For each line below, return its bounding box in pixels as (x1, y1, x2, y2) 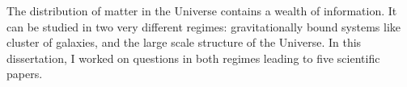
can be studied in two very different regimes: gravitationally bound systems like (6, 18, 401, 35)
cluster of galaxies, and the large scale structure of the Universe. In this (6, 34, 362, 51)
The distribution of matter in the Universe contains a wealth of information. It (6, 2, 397, 19)
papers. (6, 65, 43, 82)
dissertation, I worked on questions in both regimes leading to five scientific (6, 49, 380, 66)
